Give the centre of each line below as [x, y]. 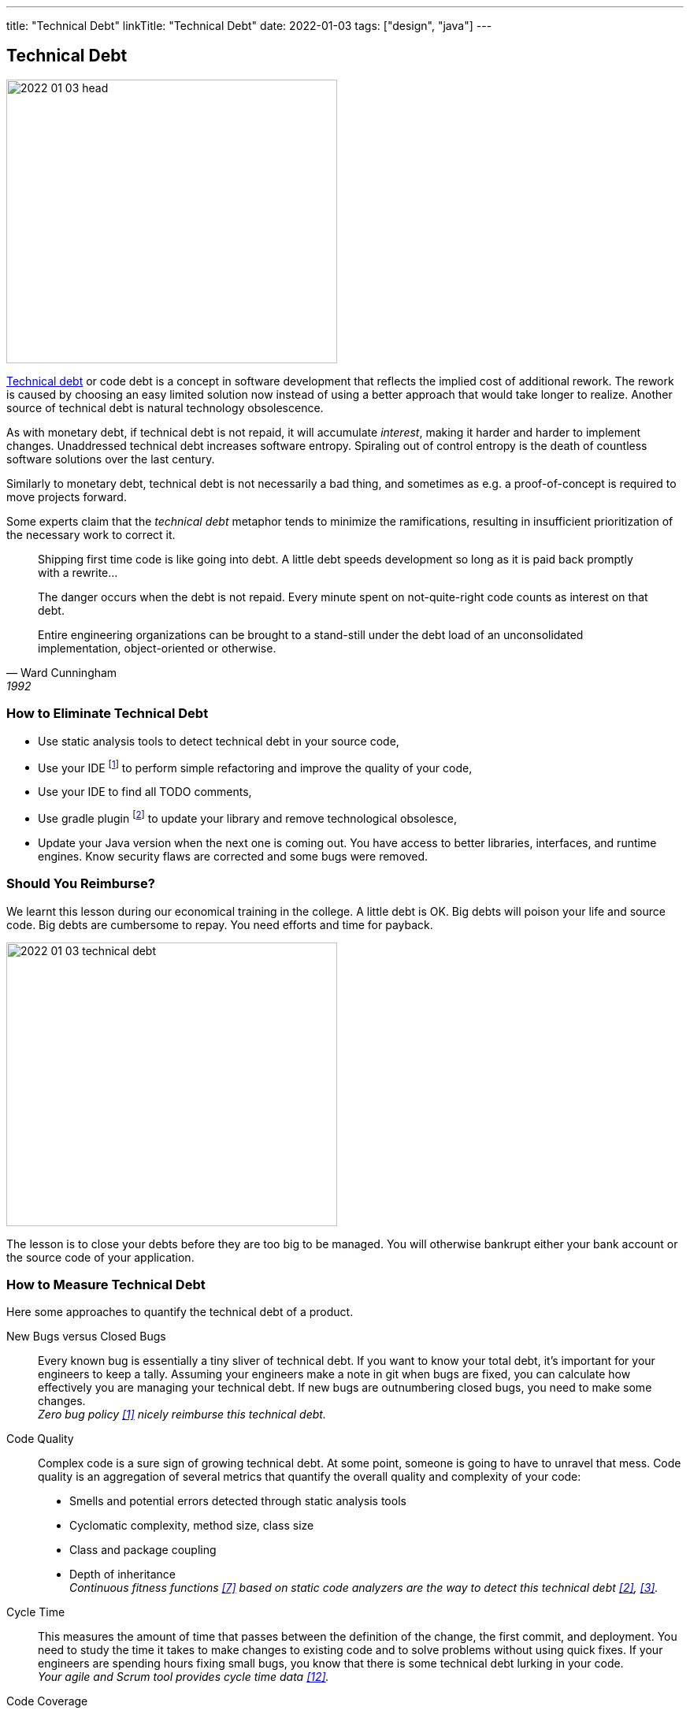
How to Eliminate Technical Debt [108, 714]
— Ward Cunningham [62, 672]
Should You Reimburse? [81, 884]
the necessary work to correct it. [91, 534]
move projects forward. [67, 496]
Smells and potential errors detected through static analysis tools [238, 1501]
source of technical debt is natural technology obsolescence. [165, 407]
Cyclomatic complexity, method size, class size [192, 1526]
